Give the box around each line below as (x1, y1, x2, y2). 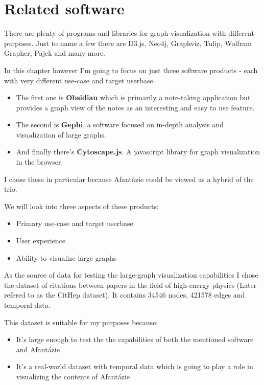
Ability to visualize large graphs (16, 252, 116, 263)
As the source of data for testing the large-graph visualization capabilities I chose (4, 269, 258, 280)
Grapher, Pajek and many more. (4, 48, 105, 58)
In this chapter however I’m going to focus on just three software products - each (4, 64, 258, 75)
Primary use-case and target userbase (16, 218, 133, 229)
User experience (16, 235, 65, 246)
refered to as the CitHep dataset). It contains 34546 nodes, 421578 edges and (4, 289, 245, 300)
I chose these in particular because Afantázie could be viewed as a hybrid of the (4, 173, 254, 184)
